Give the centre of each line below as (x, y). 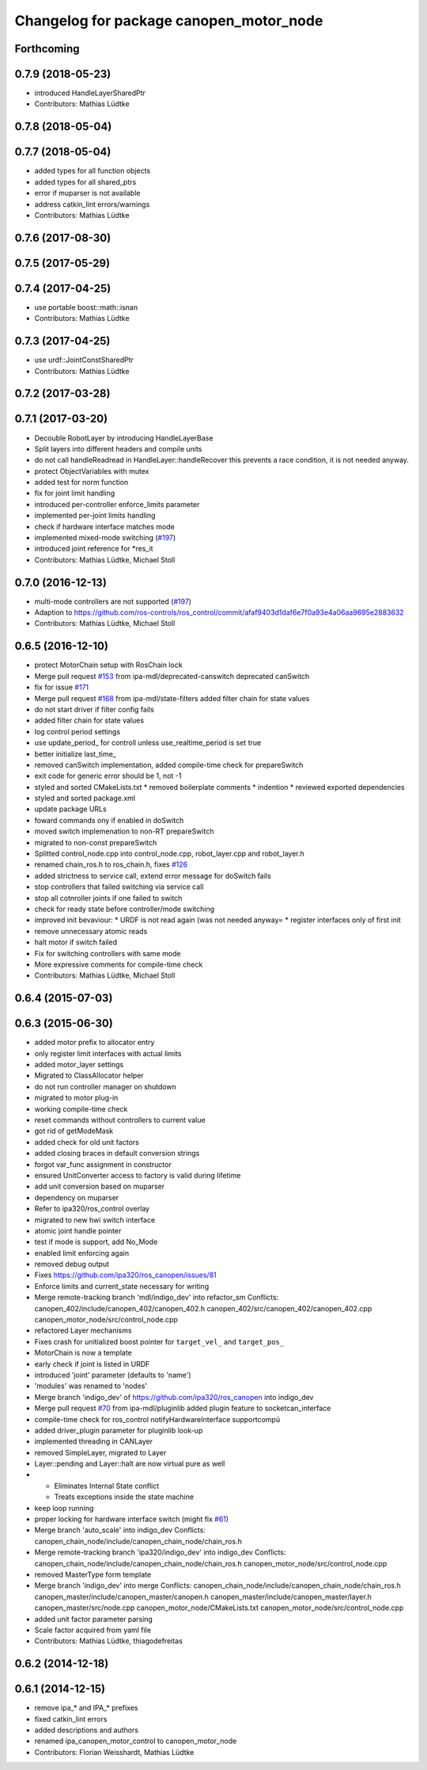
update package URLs (70, 809)
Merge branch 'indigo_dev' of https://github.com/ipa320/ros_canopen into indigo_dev (174, 1397)
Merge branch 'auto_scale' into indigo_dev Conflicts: (120, 1530)
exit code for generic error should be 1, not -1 (108, 776)
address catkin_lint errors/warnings (92, 204)
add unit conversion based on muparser (100, 1186)
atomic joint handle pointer (78, 1230)
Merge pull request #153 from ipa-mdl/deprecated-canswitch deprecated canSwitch (172, 676)
